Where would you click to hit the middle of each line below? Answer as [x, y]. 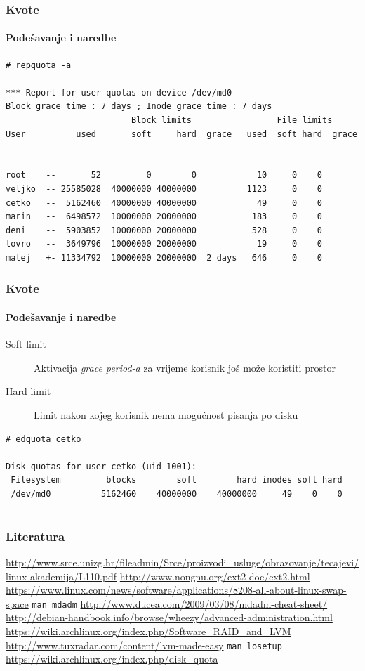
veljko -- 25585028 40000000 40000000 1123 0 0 [164, 189]
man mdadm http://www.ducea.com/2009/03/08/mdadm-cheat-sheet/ [180, 603]
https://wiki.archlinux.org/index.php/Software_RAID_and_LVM [148, 631]
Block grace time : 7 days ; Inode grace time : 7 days [139, 106]
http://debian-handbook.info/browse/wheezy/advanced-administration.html [169, 617]
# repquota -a [39, 65]
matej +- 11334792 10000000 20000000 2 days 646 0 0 [164, 258]
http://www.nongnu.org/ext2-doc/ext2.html [215, 576]
